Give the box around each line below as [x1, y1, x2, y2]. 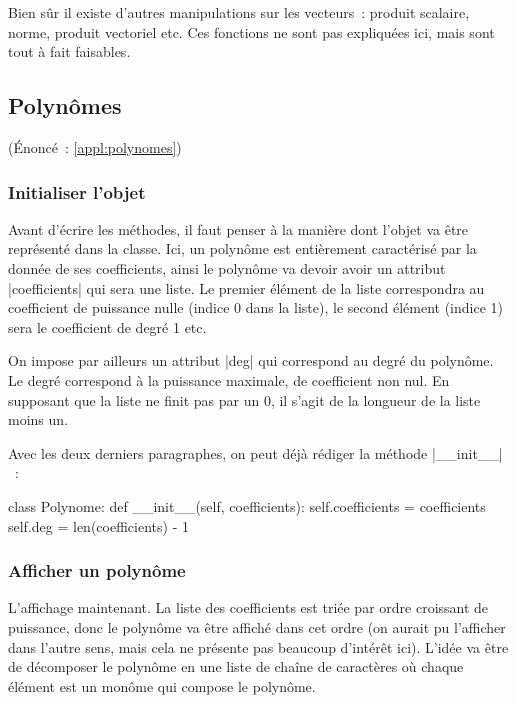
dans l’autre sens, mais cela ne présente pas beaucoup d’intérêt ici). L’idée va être [8, 636, 509, 657]
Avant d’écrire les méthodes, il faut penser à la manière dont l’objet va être [8, 218, 469, 239]
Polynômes [8, 90, 122, 121]
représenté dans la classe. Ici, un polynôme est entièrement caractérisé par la [8, 238, 477, 259]
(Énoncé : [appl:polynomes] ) [8, 136, 182, 157]
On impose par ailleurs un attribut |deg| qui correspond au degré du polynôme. [8, 350, 494, 371]
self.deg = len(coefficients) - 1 [8, 515, 189, 536]
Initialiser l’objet [8, 179, 146, 204]
